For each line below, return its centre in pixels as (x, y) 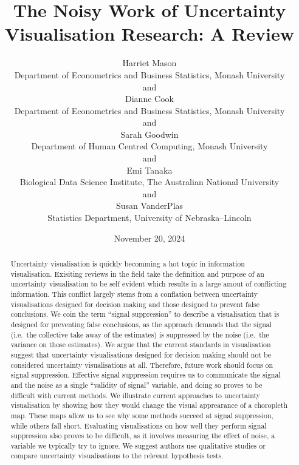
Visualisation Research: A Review (149, 34)
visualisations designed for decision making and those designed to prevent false (135, 304)
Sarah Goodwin (149, 134)
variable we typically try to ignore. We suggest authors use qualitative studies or (138, 445)
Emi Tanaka (149, 170)
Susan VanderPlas (149, 205)
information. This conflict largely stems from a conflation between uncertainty (134, 294)
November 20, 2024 (149, 238)
